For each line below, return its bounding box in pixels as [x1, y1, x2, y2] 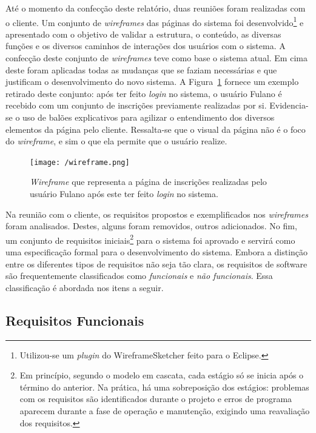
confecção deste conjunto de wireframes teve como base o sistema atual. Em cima [5, 52, 308, 64]
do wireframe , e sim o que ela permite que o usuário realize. [5, 135, 227, 147]
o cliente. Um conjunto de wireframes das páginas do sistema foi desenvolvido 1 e [5, 14, 304, 29]
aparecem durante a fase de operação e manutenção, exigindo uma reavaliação [19, 404, 310, 417]
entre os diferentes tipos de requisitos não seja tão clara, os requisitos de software [5, 257, 308, 270]
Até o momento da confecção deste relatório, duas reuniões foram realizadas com [5, 2, 306, 14]
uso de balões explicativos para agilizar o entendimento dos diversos [22, 111, 275, 123]
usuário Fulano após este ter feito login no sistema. [30, 187, 218, 200]
